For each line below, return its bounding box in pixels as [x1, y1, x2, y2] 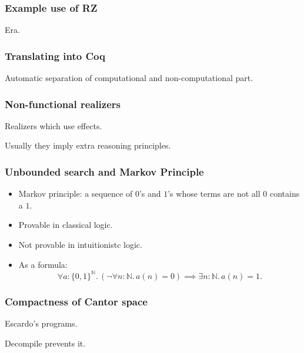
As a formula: [18, 258, 68, 270]
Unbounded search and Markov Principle [5, 164, 204, 179]
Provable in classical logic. [18, 218, 113, 231]
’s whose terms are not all [168, 187, 260, 200]
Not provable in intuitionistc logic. [18, 238, 142, 251]
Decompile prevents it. [5, 337, 86, 349]
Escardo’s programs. [5, 317, 78, 329]
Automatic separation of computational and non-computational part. [5, 72, 253, 84]
